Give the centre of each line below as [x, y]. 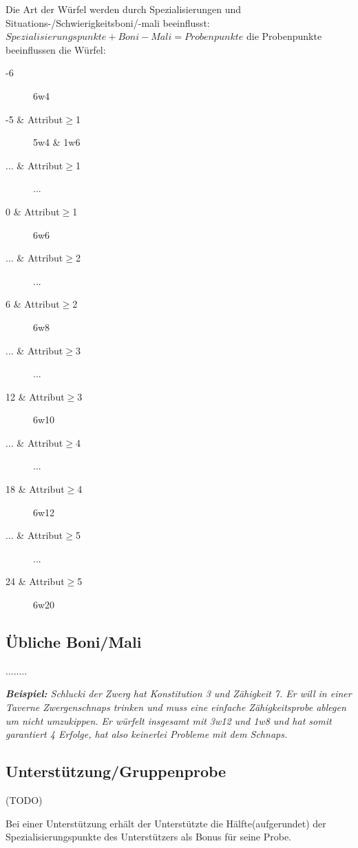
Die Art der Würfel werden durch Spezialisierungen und [123, 9]
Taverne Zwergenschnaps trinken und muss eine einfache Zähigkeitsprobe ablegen [176, 707]
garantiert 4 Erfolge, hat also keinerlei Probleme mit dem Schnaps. [147, 734]
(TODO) [24, 800]
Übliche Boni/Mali [74, 642]
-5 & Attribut [34, 119]
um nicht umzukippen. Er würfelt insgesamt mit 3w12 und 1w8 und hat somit [169, 720]
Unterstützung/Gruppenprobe [116, 771]
